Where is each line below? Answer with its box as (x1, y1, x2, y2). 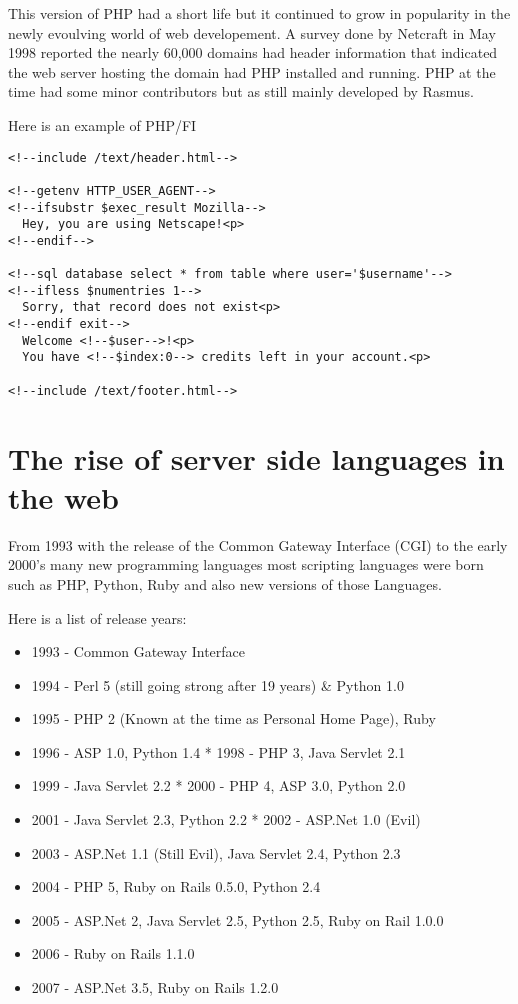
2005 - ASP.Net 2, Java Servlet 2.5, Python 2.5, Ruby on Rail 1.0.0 (31, 909, 444, 930)
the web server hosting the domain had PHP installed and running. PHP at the (8, 61, 496, 82)
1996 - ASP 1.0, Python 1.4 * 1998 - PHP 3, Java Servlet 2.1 (31, 741, 406, 762)
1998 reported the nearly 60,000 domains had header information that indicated (8, 42, 498, 63)
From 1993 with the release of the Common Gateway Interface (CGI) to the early (8, 534, 508, 555)
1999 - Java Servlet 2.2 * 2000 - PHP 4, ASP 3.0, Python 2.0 (31, 775, 406, 796)
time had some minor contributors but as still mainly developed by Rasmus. (8, 81, 474, 102)
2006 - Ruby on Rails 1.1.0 (31, 943, 195, 964)
